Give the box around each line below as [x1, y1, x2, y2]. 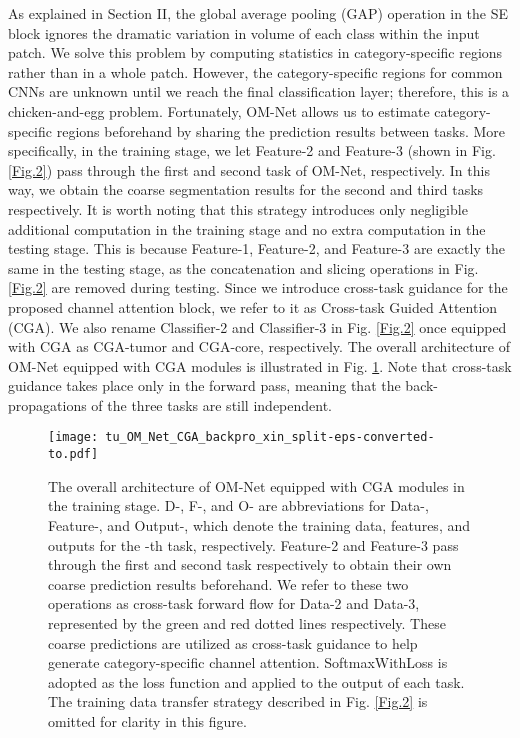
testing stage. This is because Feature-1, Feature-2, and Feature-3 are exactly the [8, 238, 505, 259]
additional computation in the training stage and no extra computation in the [8, 218, 486, 239]
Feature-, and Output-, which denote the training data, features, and [48, 514, 471, 535]
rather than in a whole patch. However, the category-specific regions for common [8, 61, 503, 82]
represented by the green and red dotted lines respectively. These [48, 612, 446, 633]
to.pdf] [48, 447, 99, 462]
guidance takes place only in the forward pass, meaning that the [8, 375, 401, 396]
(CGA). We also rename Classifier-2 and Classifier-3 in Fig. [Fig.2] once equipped [8, 316, 507, 337]
